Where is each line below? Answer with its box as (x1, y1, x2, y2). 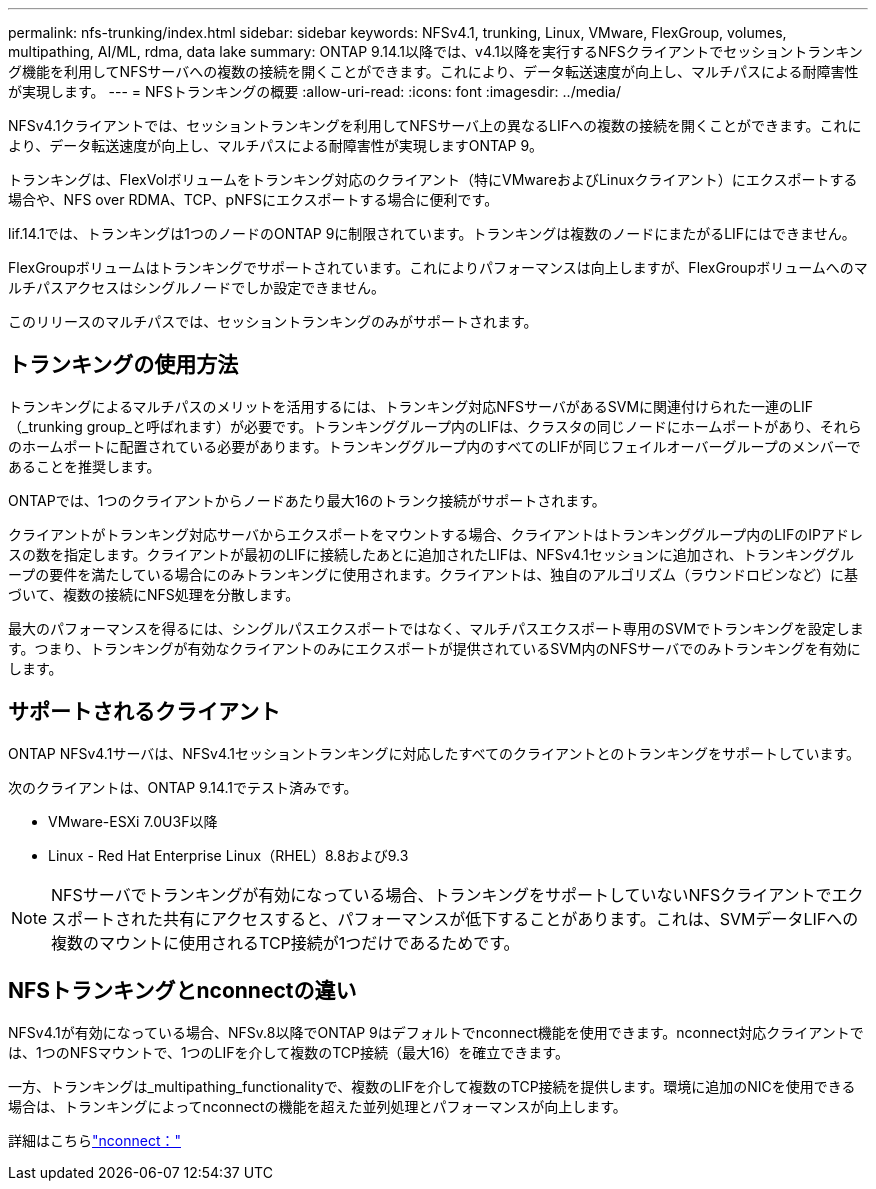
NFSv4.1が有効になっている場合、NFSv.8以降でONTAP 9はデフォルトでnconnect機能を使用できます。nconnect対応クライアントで (8, 1023, 864, 1041)
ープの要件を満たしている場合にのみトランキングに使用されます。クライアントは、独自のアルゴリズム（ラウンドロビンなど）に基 (8, 565, 858, 583)
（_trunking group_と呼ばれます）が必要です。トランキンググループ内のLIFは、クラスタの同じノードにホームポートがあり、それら (8, 417, 862, 435)
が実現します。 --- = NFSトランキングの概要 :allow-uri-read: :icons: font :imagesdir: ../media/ (8, 83, 621, 100)
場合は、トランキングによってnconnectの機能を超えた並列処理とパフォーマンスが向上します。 (8, 1097, 627, 1115)
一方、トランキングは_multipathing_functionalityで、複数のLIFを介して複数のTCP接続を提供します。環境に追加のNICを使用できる (8, 1077, 856, 1095)
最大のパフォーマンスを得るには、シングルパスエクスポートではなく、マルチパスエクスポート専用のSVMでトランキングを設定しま (8, 619, 864, 637)
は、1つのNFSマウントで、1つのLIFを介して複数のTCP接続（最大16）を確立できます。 (8, 1043, 569, 1061)
